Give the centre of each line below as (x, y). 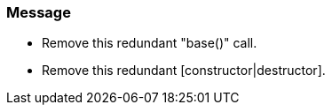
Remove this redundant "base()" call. (150, 43)
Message (39, 12)
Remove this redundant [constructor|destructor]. (184, 71)
